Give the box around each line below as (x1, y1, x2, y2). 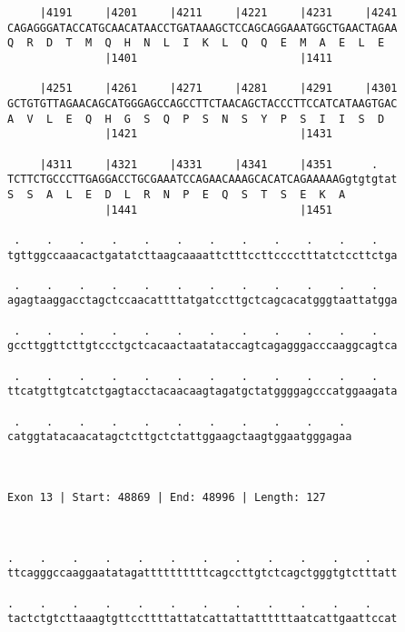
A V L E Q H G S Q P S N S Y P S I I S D (7, 112, 385, 125)
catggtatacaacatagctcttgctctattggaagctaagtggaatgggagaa (7, 430, 352, 444)
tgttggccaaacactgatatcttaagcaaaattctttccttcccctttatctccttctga (7, 248, 398, 262)
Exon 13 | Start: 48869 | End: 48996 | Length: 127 (7, 491, 326, 504)
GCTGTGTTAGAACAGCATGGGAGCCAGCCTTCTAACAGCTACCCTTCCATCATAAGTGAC (7, 96, 398, 110)
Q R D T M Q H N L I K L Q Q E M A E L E (7, 36, 385, 50)
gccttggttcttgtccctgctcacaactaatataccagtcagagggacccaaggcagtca (7, 339, 398, 353)
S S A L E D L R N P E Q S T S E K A (7, 187, 346, 201)
